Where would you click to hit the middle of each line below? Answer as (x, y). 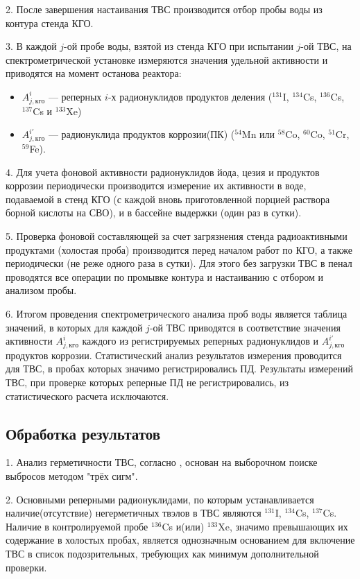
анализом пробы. (41, 290)
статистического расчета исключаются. (87, 396)
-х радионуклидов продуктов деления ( (190, 96)
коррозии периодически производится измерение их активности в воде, (156, 185)
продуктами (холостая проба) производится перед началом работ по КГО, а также (179, 249)
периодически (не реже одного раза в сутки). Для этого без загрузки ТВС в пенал (179, 263)
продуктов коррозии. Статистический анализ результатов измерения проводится (174, 355)
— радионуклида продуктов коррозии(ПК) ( (142, 134)
